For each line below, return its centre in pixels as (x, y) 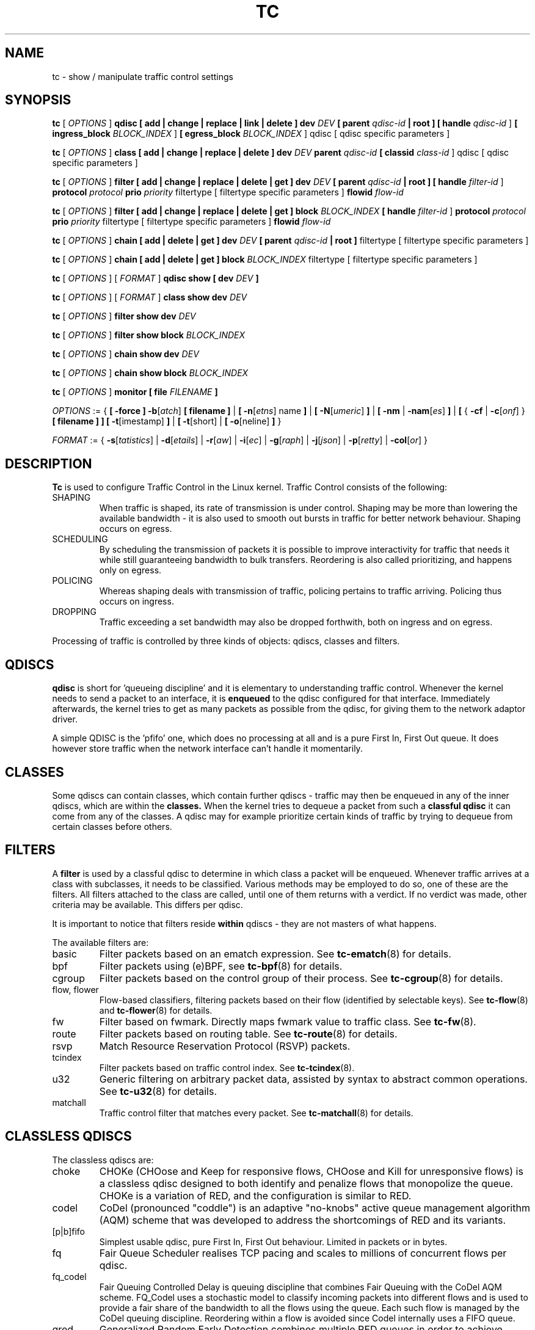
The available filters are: (100, 942)
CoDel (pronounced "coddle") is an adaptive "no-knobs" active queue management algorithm (315, 1208)
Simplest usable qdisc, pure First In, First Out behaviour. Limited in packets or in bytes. (273, 1241)
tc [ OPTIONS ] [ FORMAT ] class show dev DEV (150, 297)
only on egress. (130, 570)
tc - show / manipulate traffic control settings (143, 76)
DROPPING (74, 612)
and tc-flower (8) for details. (156, 1010)
